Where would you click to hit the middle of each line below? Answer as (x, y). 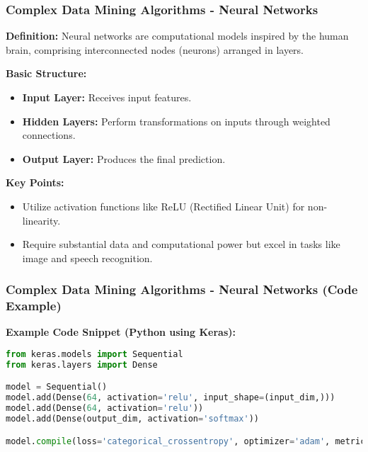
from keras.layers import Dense (82, 365)
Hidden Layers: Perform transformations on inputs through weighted (176, 121)
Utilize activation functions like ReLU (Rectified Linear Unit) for (163, 206)
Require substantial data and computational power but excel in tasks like (181, 244)
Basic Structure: (46, 73)
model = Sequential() (57, 387)
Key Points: (35, 182)
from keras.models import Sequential (94, 355)
